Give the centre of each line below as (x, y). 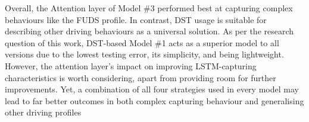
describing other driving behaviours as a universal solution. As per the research (149, 31)
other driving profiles (43, 112)
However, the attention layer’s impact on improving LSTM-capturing (131, 65)
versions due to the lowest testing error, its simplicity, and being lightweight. (144, 54)
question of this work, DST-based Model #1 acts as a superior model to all (142, 42)
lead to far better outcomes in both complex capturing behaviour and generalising (154, 100)
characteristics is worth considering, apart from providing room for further (141, 77)
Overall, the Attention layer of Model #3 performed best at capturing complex (149, 8)
